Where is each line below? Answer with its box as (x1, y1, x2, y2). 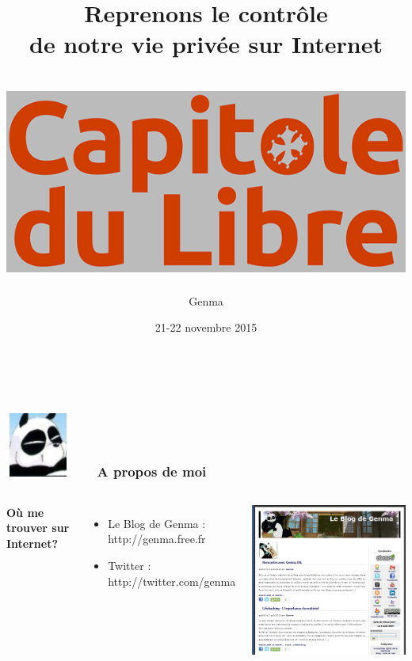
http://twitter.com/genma (108, 572, 236, 589)
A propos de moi (97, 462, 207, 481)
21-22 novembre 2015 (154, 319, 257, 336)
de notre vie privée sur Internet (29, 28, 383, 60)
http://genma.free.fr (108, 530, 206, 547)
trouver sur (6, 519, 70, 536)
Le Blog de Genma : (108, 515, 206, 531)
